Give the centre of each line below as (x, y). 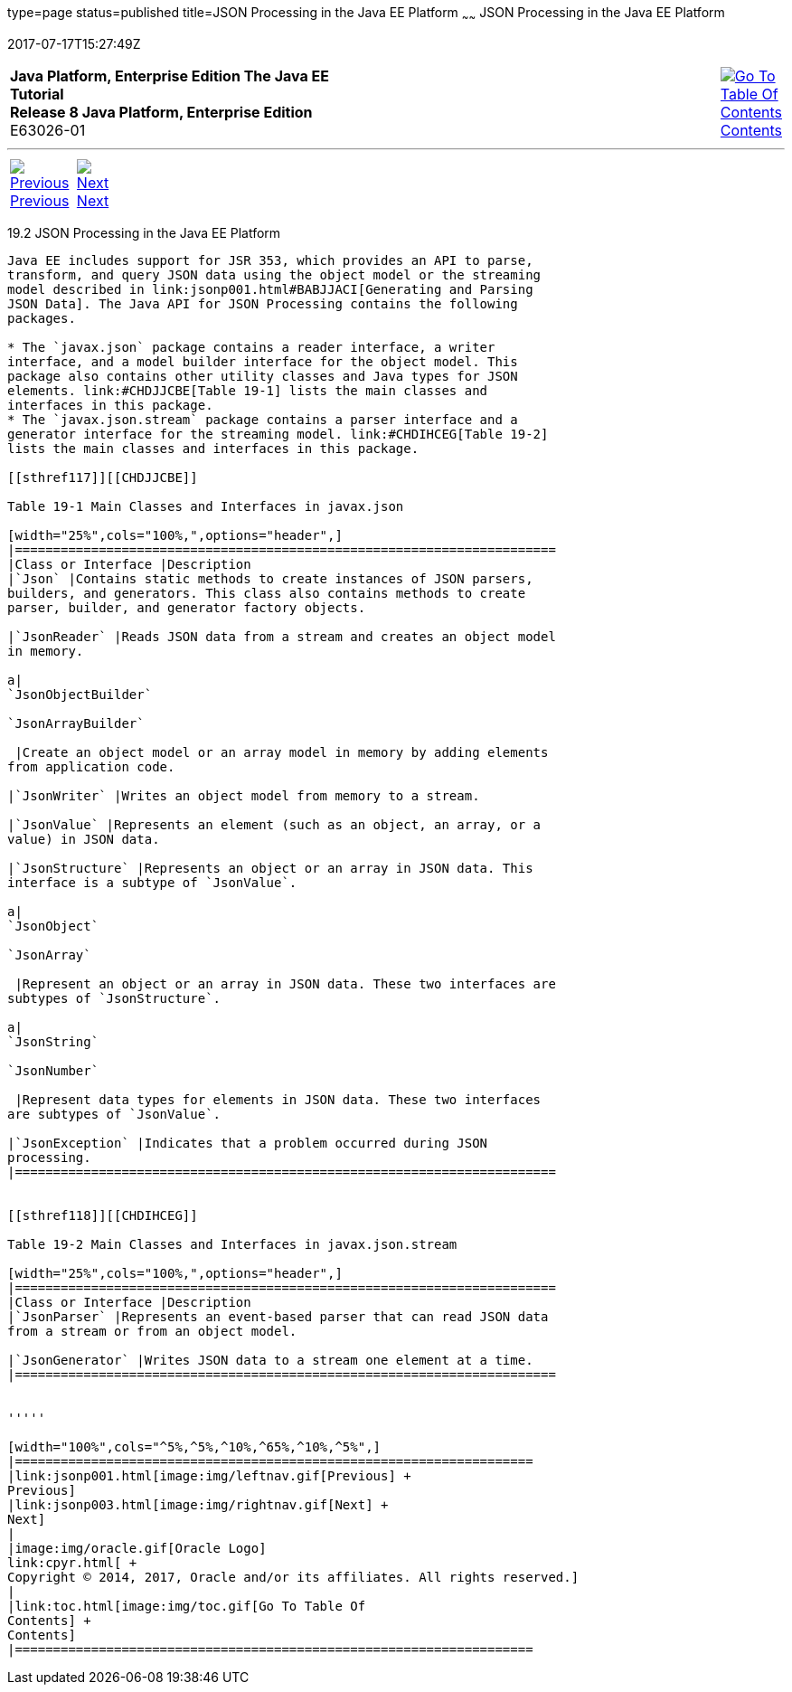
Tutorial (37, 94)
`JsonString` (53, 1041)
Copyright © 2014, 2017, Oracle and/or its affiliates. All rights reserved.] (293, 1577)
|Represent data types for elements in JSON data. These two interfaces (278, 1099)
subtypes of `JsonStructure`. (114, 998)
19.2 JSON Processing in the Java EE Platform (144, 232)
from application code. (91, 766)
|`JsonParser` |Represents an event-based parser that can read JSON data (278, 1316)
